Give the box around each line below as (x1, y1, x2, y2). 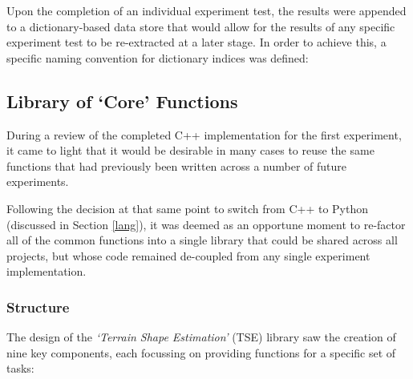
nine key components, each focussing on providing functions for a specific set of (6, 344, 396, 361)
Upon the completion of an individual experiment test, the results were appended (6, 2, 407, 18)
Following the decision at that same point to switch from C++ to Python (6, 200, 368, 216)
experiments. (6, 173, 69, 190)
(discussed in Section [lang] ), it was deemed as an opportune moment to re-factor (6, 216, 406, 232)
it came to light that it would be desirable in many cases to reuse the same (6, 142, 375, 159)
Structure (6, 296, 70, 317)
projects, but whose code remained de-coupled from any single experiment (6, 247, 370, 264)
